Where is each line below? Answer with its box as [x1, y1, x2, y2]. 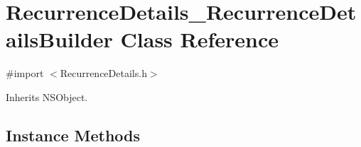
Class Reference [120, 25, 279, 54]
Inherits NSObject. [6, 89, 88, 104]
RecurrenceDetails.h [60, 66, 147, 81]
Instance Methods [6, 124, 140, 146]
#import [6, 66, 44, 81]
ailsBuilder [6, 25, 113, 54]
